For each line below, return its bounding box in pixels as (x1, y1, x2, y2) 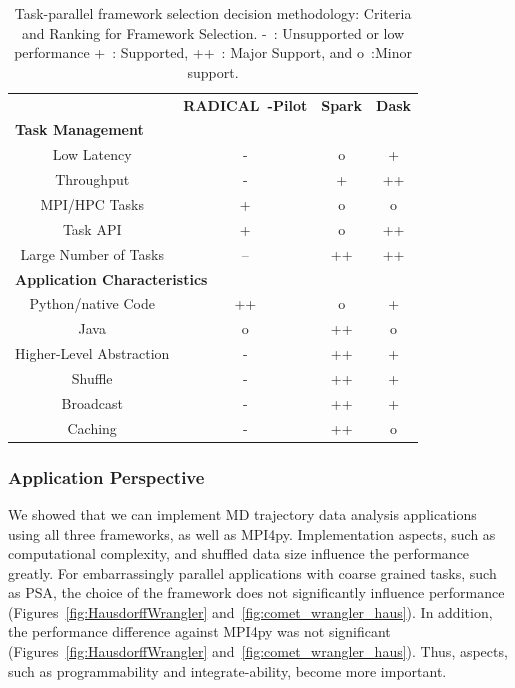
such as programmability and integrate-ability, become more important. (8, 660, 447, 681)
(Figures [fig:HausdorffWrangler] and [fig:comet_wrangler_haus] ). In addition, (8, 601, 493, 622)
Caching (67, 417, 117, 438)
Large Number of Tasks (20, 243, 164, 264)
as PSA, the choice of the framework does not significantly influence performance (8, 582, 505, 603)
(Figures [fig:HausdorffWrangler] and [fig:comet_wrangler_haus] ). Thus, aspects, (8, 641, 508, 662)
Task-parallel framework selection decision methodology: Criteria (14, 3, 412, 23)
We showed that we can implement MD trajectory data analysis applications (8, 503, 477, 524)
